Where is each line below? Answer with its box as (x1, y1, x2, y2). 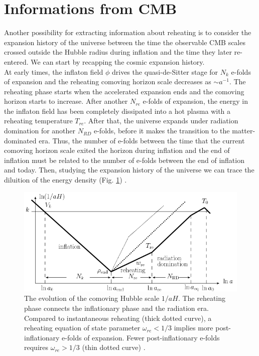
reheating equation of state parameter (24, 322, 141, 333)
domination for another (4, 125, 76, 136)
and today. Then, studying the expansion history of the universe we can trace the (4, 164, 254, 175)
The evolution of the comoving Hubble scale (24, 293, 160, 303)
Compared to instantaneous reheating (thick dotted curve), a (24, 312, 212, 323)
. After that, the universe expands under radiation (84, 115, 238, 126)
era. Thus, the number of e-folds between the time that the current (39, 135, 245, 145)
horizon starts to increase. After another (4, 96, 128, 106)
